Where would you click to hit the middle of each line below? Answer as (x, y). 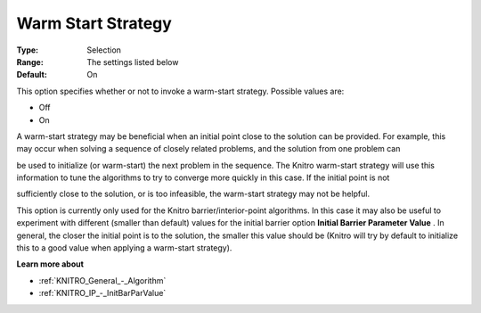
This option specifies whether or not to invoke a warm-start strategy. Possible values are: (180, 91)
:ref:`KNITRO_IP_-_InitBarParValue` (102, 293)
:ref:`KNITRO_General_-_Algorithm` (102, 280)
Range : (30, 62)
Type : (28, 50)
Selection (104, 50)
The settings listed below (133, 62)
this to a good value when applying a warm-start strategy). (124, 248)
